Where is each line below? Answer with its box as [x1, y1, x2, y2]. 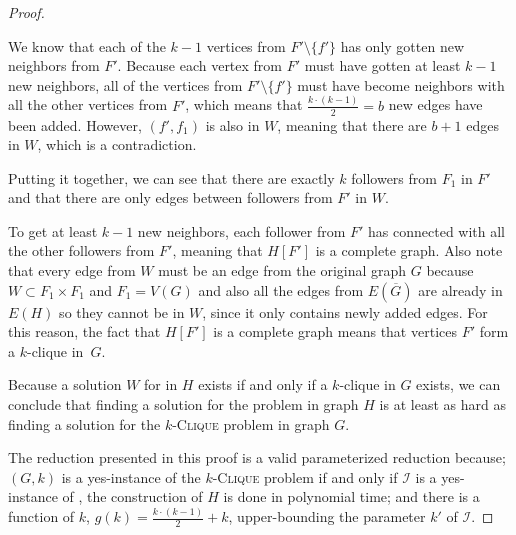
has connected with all [368, 220, 505, 241]
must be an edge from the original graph [158, 260, 407, 281]
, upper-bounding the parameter [228, 506, 426, 527]
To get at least [8, 220, 98, 241]
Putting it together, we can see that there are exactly [8, 167, 335, 188]
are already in [418, 279, 503, 300]
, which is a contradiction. [37, 134, 197, 155]
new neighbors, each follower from [137, 220, 346, 241]
